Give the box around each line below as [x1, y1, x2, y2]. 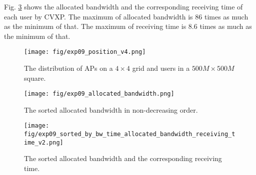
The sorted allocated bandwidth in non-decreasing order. [24, 104, 198, 115]
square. [24, 72, 46, 83]
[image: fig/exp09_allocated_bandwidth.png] [24, 90, 174, 98]
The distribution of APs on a [24, 63, 113, 73]
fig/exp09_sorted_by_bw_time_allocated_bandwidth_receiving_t [24, 131, 235, 138]
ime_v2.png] [24, 139, 63, 146]
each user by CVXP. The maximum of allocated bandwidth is [4, 11, 193, 21]
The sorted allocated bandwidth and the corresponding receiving [24, 153, 222, 164]
